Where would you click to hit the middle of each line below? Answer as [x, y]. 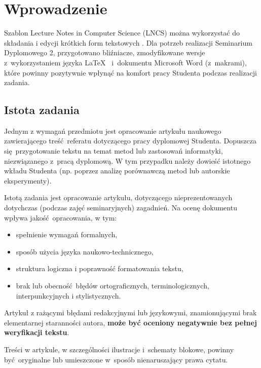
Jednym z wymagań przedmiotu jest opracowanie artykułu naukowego [113, 131]
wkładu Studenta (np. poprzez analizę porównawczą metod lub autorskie [117, 171]
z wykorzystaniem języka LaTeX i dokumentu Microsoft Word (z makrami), [125, 62]
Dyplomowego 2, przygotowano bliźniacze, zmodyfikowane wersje [105, 52]
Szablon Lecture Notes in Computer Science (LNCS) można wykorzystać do [122, 33]
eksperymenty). [28, 180]
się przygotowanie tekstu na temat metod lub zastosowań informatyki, [114, 151]
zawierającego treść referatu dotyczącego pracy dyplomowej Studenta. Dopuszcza [130, 141]
